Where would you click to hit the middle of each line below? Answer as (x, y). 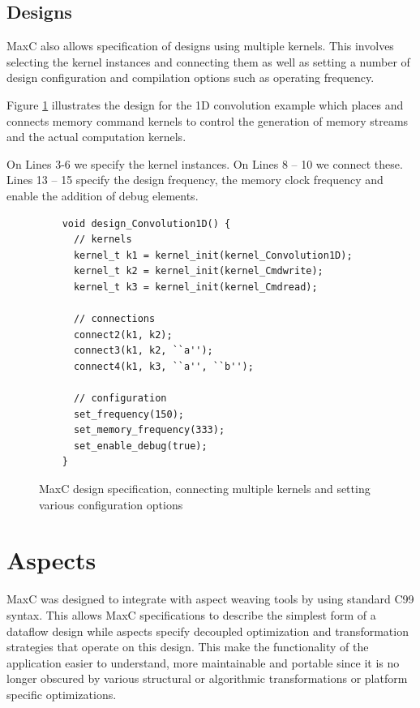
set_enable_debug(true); (140, 446)
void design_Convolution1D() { (146, 223)
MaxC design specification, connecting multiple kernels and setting (205, 489)
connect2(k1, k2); (123, 335)
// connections (114, 319)
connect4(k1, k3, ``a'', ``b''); (163, 366)
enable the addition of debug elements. (103, 195)
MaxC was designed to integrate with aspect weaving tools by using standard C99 (210, 599)
